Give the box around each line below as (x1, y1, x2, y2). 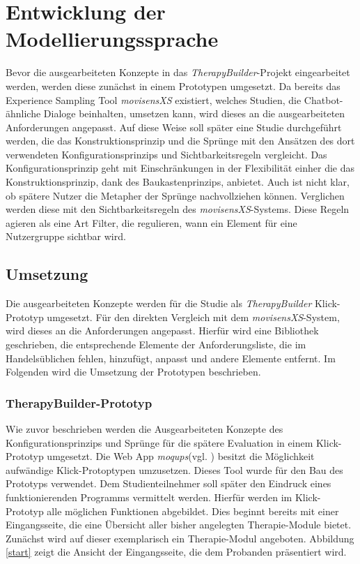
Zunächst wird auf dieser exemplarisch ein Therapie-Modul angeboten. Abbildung (6, 530, 354, 545)
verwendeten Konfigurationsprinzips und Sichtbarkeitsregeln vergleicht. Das (6, 147, 327, 161)
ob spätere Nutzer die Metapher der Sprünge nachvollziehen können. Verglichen (6, 188, 345, 202)
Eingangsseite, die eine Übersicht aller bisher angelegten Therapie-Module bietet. (6, 517, 352, 532)
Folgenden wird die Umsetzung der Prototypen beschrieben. (6, 364, 261, 379)
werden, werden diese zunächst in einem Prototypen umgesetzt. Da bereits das (6, 78, 341, 93)
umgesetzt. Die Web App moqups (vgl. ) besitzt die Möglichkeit (47, 449, 315, 463)
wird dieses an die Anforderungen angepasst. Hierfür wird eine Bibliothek (6, 323, 319, 338)
